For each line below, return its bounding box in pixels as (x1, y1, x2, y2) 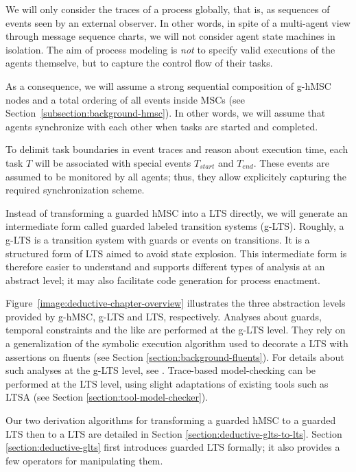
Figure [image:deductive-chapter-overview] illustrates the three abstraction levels (5, 296, 346, 310)
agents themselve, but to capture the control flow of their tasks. (5, 56, 273, 70)
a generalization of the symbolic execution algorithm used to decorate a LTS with (5, 336, 348, 351)
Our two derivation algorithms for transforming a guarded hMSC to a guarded (5, 413, 336, 427)
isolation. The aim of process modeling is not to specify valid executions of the (5, 42, 335, 56)
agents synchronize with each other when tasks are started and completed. (5, 119, 318, 133)
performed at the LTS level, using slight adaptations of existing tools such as (5, 376, 329, 390)
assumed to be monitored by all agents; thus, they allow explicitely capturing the (5, 169, 346, 183)
